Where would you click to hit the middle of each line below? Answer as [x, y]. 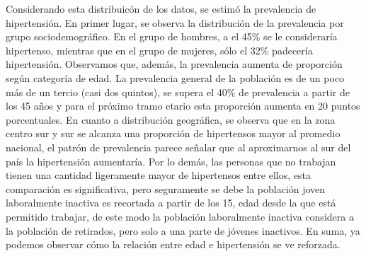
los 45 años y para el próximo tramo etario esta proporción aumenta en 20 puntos [183, 106]
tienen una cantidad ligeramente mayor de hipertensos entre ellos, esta [158, 175]
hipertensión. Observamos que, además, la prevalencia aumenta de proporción [174, 64]
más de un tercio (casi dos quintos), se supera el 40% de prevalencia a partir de [178, 92]
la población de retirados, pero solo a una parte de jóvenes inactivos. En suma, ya [183, 230]
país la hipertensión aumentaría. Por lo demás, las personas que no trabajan [171, 161]
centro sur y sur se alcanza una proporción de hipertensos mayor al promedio [173, 133]
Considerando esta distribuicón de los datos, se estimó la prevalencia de [161, 8]
